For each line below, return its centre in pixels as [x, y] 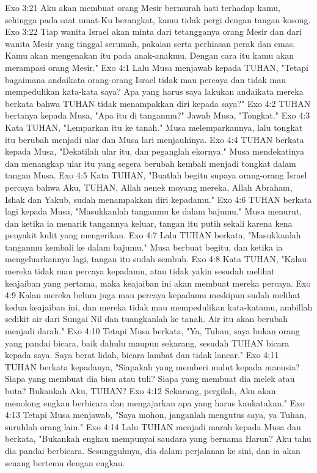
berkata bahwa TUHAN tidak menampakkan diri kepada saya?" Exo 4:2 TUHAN [158, 103]
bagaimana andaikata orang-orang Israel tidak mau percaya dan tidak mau [145, 79]
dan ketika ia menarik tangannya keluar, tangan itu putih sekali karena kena [149, 223]
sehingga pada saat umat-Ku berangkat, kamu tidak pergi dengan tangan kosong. [158, 19]
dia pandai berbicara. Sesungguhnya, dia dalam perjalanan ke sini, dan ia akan [153, 450]
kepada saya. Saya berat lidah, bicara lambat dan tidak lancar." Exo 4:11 [142, 355]
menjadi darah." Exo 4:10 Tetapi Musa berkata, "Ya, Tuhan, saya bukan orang [152, 331]
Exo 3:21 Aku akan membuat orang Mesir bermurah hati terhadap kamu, [143, 7]
